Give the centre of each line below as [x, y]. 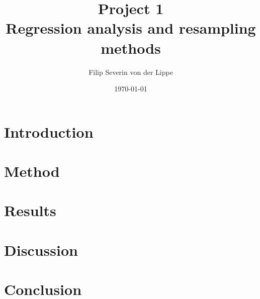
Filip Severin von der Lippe [131, 72]
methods [131, 47]
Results [30, 210]
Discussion [41, 250]
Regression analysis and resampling [131, 28]
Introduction [49, 131]
